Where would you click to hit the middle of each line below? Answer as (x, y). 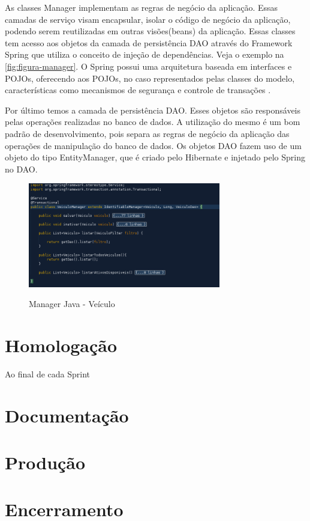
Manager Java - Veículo (72, 304)
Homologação (61, 345)
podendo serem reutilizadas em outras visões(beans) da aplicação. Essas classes (150, 31)
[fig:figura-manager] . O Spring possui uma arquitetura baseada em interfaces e (148, 66)
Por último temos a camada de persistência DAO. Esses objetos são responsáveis (153, 110)
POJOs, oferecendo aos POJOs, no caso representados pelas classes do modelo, (150, 78)
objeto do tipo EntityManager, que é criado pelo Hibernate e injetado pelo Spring (155, 157)
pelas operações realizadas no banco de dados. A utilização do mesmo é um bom (153, 122)
